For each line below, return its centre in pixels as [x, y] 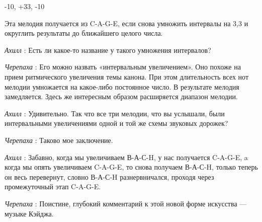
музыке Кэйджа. [29, 213]
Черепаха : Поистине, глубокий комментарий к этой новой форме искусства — [126, 203]
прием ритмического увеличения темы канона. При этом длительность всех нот [127, 76]
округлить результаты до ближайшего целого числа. [84, 33]
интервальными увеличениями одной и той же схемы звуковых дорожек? [116, 123]
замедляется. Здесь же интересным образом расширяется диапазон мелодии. [121, 96]
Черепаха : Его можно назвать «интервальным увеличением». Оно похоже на [123, 67]
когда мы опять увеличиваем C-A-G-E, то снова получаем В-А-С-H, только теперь [131, 167]
